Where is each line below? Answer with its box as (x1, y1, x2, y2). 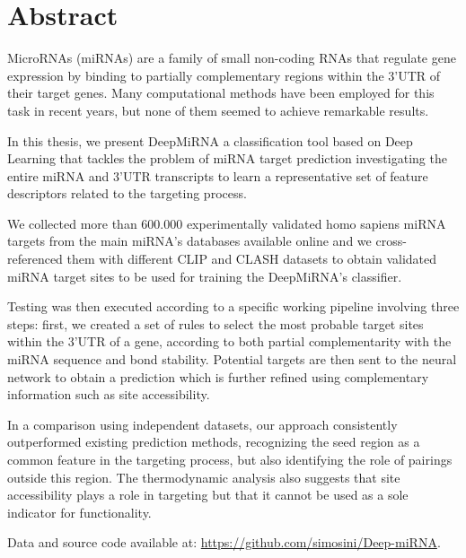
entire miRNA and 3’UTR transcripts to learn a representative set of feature (7, 166, 428, 185)
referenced (7, 249, 63, 268)
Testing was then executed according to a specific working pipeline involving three (7, 297, 460, 316)
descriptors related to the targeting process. (7, 184, 247, 203)
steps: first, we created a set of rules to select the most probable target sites (7, 314, 424, 333)
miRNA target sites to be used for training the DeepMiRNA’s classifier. (7, 266, 402, 285)
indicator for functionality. (7, 502, 152, 521)
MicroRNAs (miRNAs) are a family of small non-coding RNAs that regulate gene (7, 48, 456, 67)
